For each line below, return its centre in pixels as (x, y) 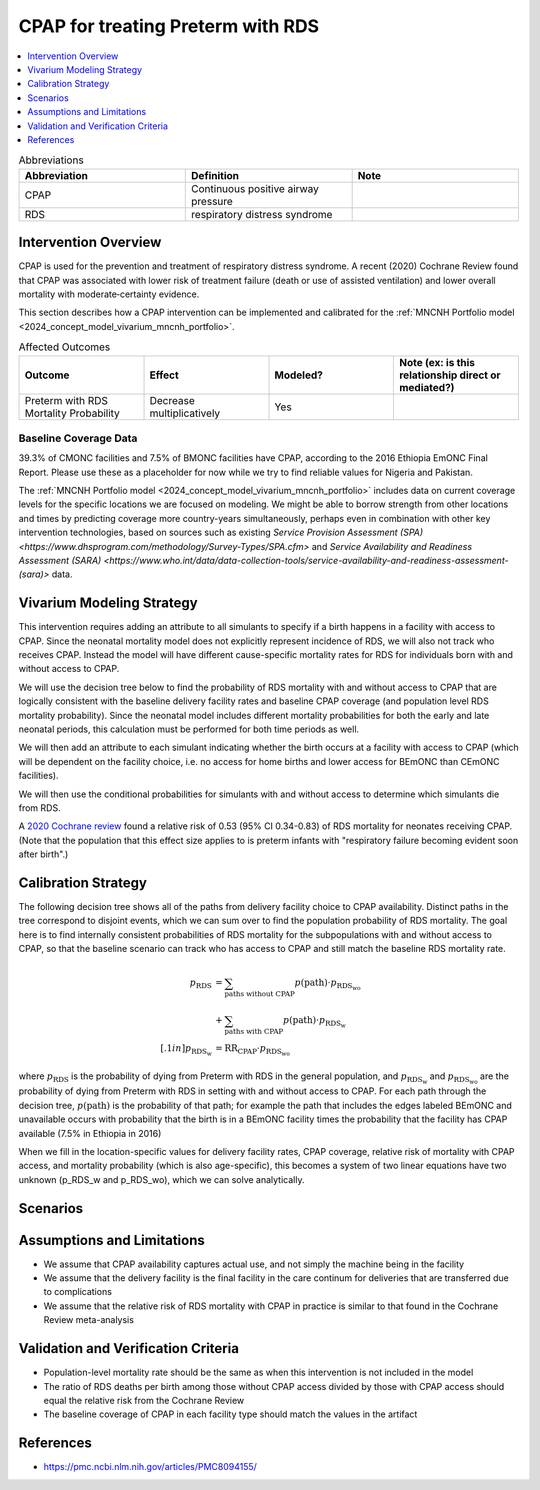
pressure (212, 201)
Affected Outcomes (64, 347)
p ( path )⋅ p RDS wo (327, 984)
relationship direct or (449, 375)
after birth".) (43, 854)
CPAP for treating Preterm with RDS (169, 26)
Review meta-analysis (89, 1320)
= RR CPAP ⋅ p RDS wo (252, 1050)
